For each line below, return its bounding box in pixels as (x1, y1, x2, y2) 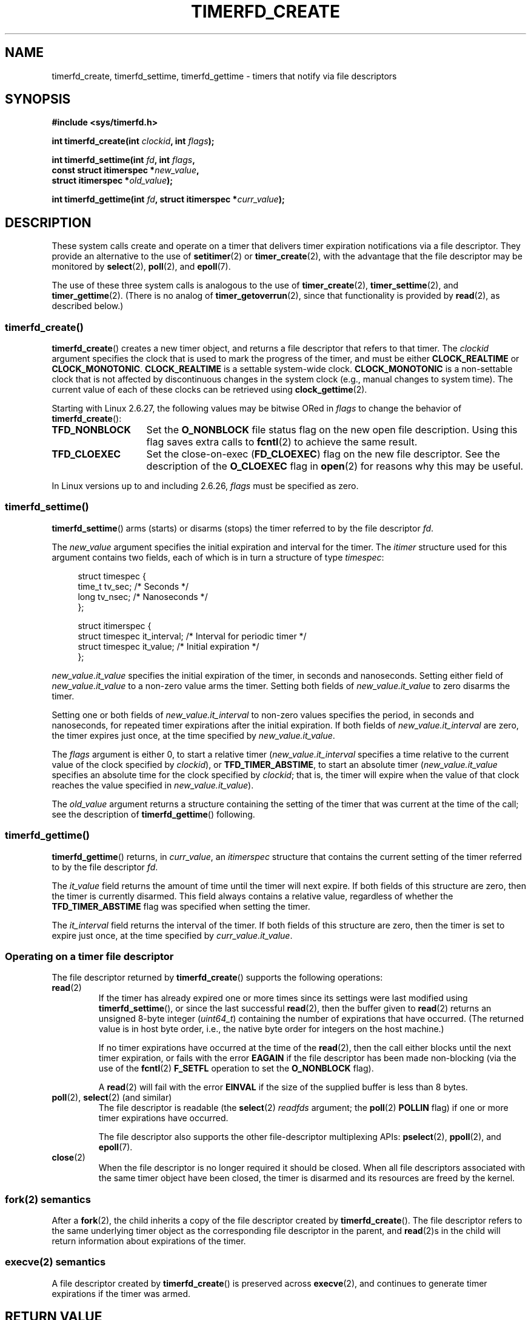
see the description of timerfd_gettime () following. (52, 808, 255, 819)
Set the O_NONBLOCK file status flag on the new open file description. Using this (146, 424, 518, 436)
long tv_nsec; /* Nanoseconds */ (78, 591, 208, 602)
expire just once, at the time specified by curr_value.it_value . (52, 930, 293, 941)
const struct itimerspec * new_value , (52, 165, 199, 176)
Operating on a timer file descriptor (5, 950, 174, 962)
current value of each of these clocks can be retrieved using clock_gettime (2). (52, 384, 367, 395)
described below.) (52, 301, 124, 312)
